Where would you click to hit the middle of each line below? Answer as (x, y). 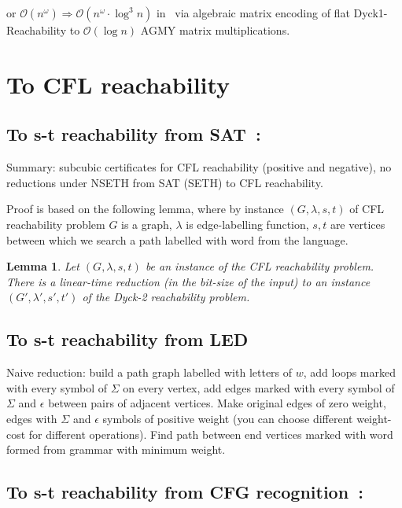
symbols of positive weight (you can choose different (228, 418)
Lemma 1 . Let (43, 266)
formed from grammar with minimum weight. (116, 449)
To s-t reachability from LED (127, 339)
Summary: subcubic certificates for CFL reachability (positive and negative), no (199, 167)
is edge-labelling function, (247, 224)
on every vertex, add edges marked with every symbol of (259, 387)
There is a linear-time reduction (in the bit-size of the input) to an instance (188, 281)
